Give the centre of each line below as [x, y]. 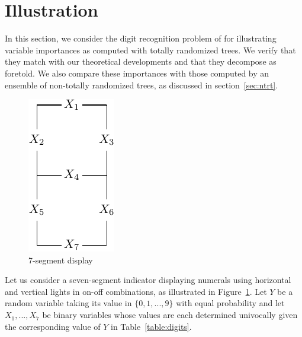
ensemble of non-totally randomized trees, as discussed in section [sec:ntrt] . [142, 85]
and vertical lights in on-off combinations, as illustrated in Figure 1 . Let [136, 291]
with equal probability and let [230, 303]
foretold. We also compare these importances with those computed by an [137, 73]
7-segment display [61, 260]
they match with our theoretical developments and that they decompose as [141, 61]
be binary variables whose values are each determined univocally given [170, 315]
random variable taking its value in [68, 303]
